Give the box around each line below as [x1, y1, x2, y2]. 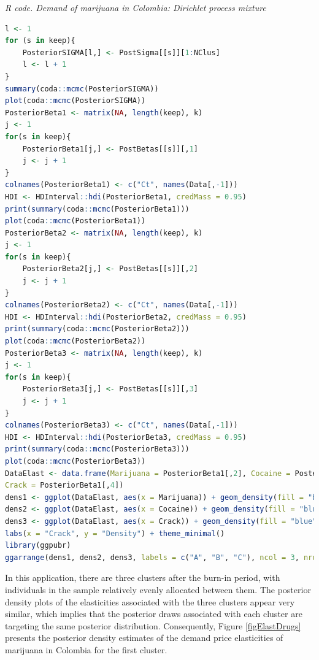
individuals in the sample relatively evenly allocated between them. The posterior [5, 583, 311, 596]
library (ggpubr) [5, 541, 71, 550]
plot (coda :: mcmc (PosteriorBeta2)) [5, 337, 146, 346]
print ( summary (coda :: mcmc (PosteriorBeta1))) [5, 204, 190, 213]
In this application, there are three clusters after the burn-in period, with [5, 571, 280, 584]
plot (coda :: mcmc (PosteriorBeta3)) [5, 456, 146, 466]
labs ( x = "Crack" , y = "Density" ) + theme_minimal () [5, 529, 225, 538]
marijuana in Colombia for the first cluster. [5, 643, 167, 656]
